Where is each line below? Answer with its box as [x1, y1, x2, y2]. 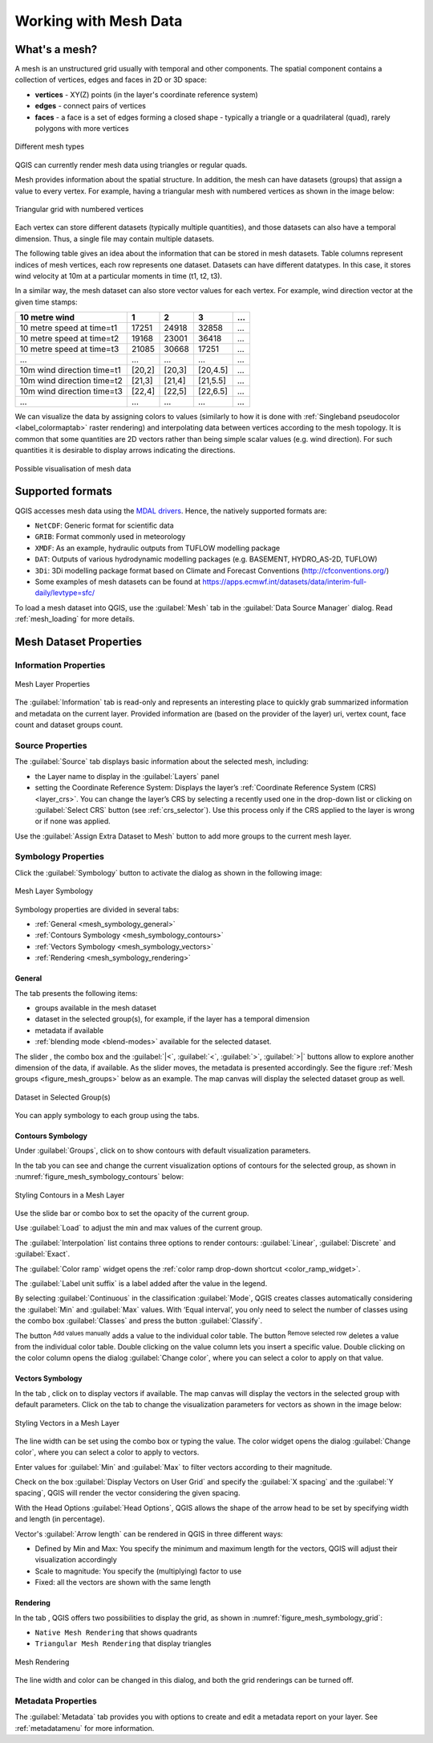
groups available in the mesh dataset [34, 1002, 156, 1012]
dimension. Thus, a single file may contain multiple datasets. [14, 234, 215, 243]
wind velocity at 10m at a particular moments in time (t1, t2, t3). [14, 271, 223, 280]
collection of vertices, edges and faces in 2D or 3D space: [14, 75, 208, 84]
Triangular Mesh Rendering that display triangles [34, 1639, 212, 1648]
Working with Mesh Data [14, 12, 183, 30]
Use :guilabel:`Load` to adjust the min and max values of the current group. [14, 1223, 263, 1233]
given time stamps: [14, 297, 78, 307]
